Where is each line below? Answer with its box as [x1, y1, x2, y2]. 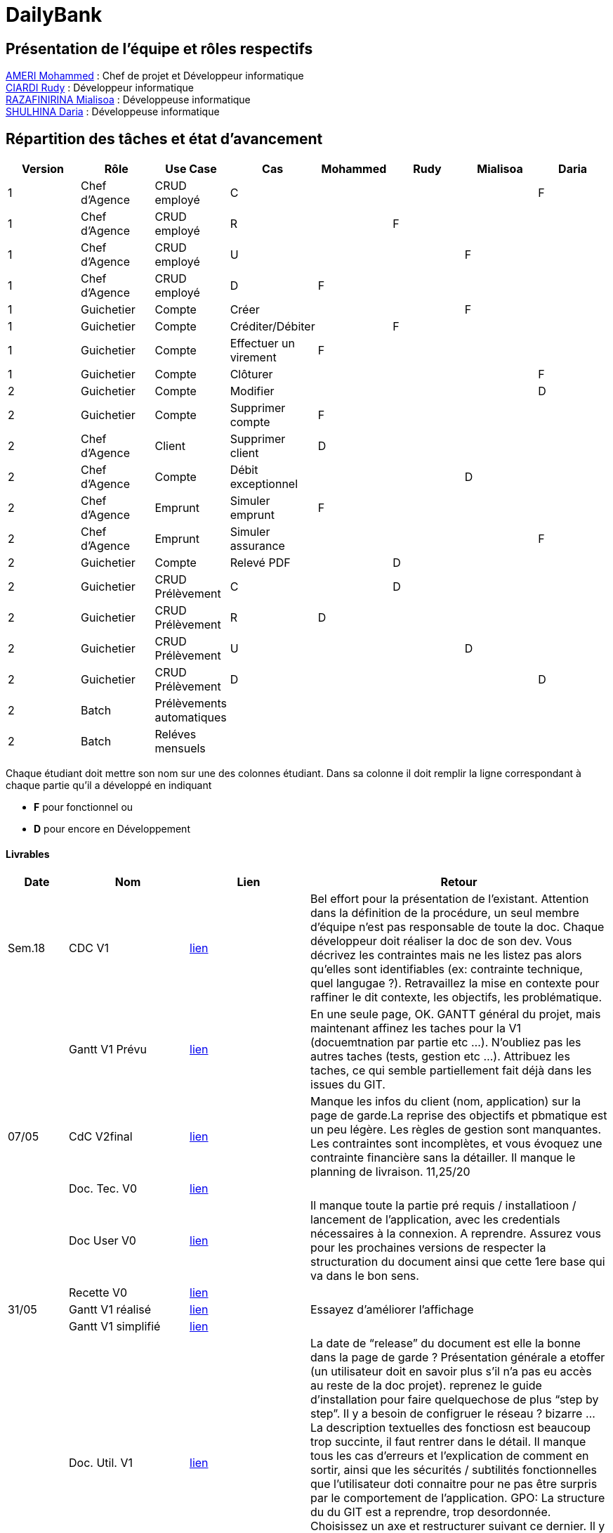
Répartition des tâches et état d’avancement [6, 129, 323, 148]
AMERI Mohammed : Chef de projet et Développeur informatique [6, 70, 304, 82]
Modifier [230, 384, 275, 399]
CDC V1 [69, 941, 109, 956]
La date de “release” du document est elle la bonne [310, 1336, 581, 1351]
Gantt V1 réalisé [69, 1302, 152, 1317]
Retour [440, 875, 477, 890]
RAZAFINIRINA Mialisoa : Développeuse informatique [6, 94, 251, 106]
